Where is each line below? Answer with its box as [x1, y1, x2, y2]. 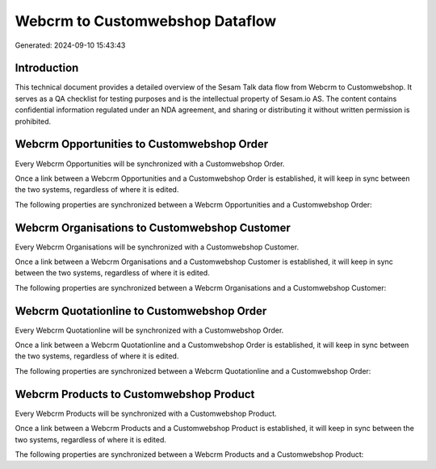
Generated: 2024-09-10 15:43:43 [15, 40, 126, 50]
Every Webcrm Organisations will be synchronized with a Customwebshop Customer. [15, 242, 299, 252]
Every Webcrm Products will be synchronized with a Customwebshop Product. [15, 408, 278, 418]
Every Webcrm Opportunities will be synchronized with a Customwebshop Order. [15, 158, 285, 169]
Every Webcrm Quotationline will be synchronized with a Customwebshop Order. [15, 325, 284, 335]
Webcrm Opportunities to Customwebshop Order [15, 137, 269, 151]
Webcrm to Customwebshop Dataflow [15, 12, 277, 30]
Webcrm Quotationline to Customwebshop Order [15, 304, 267, 318]
